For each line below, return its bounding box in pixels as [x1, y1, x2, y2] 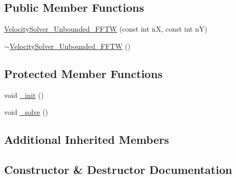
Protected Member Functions [4, 65, 163, 81]
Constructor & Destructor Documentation [4, 161, 232, 177]
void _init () [4, 89, 44, 100]
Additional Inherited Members [4, 132, 169, 147]
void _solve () [4, 107, 49, 117]
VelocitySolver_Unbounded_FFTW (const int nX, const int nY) [4, 23, 207, 34]
